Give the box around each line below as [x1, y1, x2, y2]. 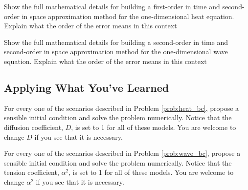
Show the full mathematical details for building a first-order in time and [4, 1, 220, 11]
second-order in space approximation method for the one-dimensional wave [4, 46, 228, 57]
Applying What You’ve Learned [4, 80, 169, 95]
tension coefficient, [4, 167, 59, 177]
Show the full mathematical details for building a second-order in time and [4, 37, 228, 47]
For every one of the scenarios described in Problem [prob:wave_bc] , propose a [4, 148, 241, 158]
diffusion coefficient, [4, 122, 64, 132]
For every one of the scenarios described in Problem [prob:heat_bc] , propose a [4, 103, 239, 113]
